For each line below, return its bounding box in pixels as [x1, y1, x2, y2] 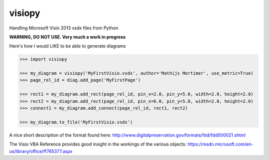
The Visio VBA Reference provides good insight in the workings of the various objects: [9, 141, 187, 147]
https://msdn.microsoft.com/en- [187, 141, 254, 147]
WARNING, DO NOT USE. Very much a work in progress [9, 34, 126, 40]
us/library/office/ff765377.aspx [9, 148, 73, 154]
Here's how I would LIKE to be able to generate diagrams [9, 43, 127, 49]
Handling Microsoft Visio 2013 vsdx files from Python [9, 25, 119, 31]
